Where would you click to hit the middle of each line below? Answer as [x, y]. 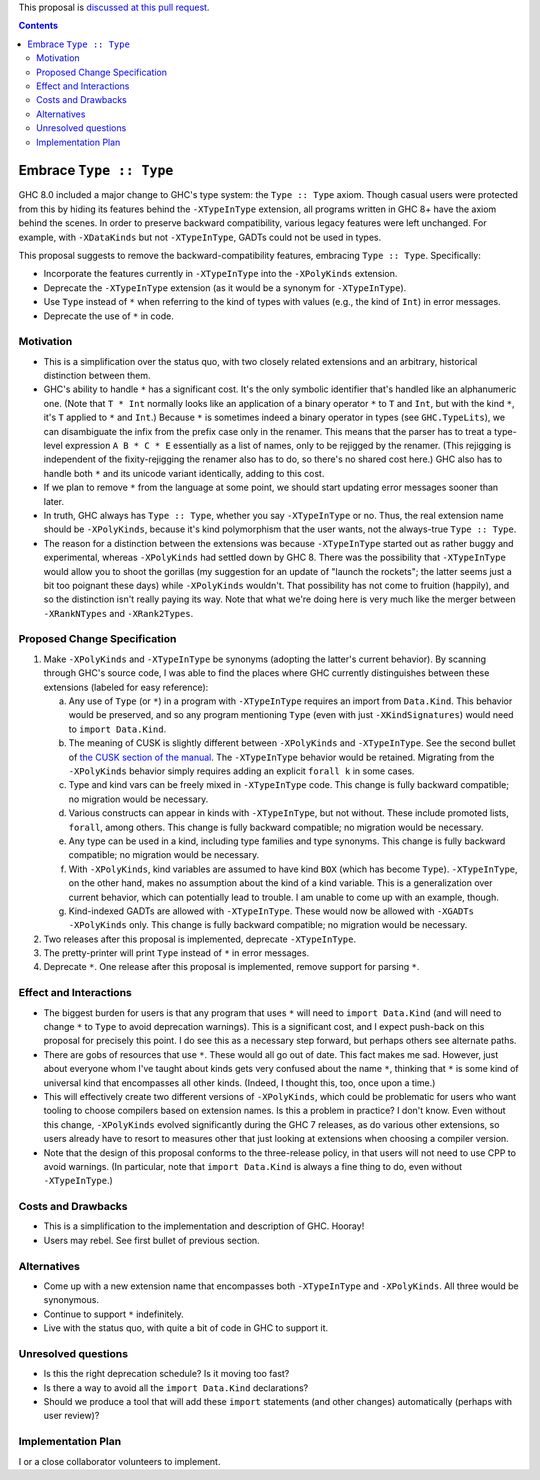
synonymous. [71, 1300]
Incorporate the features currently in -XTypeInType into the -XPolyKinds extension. [220, 274]
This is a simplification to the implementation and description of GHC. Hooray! [204, 1226]
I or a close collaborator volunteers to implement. [119, 1461]
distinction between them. [97, 376]
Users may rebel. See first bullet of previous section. [151, 1240]
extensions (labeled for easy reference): [126, 687]
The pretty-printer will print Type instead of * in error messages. [176, 953]
